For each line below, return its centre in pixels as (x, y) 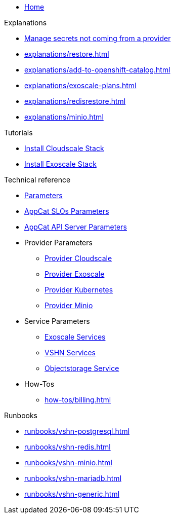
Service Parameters (57, 321)
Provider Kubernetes (79, 290)
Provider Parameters (58, 243)
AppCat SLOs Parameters (67, 211)
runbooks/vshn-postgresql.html (77, 431)
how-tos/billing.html (78, 400)
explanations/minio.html (64, 117)
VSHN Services (70, 353)
